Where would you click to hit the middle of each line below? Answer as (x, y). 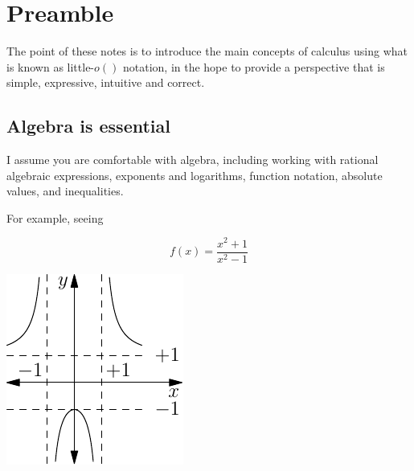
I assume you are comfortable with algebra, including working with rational (193, 160)
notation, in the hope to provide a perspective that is (254, 66)
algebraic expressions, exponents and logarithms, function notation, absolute (195, 175)
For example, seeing (55, 217)
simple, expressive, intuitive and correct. (106, 82)
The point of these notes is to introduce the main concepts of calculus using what (207, 51)
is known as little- (51, 66)
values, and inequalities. (65, 191)
